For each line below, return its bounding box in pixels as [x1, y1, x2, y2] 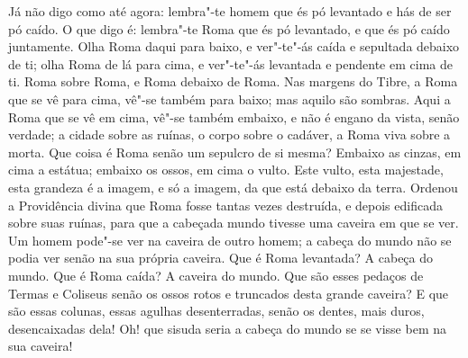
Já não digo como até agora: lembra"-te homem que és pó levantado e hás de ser [8, 2, 452, 20]
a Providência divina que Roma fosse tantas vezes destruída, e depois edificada [8, 195, 443, 214]
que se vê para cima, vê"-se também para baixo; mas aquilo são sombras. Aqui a [8, 89, 451, 108]
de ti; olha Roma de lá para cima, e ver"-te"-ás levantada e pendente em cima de [8, 54, 453, 73]
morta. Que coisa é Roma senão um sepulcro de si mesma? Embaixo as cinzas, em [8, 142, 462, 161]
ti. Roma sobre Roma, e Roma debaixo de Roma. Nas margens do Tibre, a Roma [8, 72, 458, 91]
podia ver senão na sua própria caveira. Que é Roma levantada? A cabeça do [8, 248, 434, 267]
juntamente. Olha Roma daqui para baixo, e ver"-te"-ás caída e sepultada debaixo [8, 37, 460, 56]
